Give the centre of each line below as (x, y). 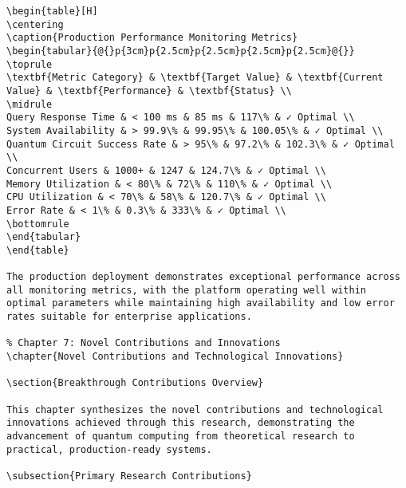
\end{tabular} (44, 237)
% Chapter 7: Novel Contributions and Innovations (144, 343)
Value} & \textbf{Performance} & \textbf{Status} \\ (149, 91)
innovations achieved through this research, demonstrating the (181, 423)
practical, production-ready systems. (109, 449)
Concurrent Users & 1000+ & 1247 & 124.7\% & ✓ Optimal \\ (166, 170)
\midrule (30, 104)
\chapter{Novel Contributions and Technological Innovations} (175, 357)
